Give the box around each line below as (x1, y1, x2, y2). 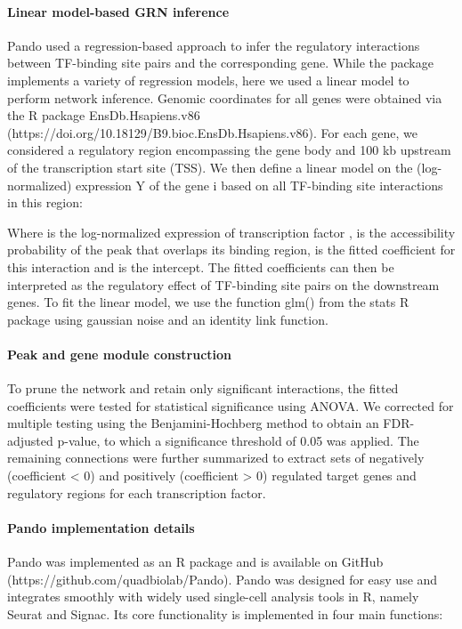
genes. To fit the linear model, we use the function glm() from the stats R (7, 293, 409, 311)
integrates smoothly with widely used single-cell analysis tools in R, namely (7, 587, 419, 606)
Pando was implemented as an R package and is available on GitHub (7, 552, 384, 571)
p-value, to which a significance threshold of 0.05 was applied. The (57, 431, 419, 449)
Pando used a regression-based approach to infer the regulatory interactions (7, 36, 420, 54)
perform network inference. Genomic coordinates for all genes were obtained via (7, 88, 442, 107)
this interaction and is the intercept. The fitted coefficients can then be (7, 257, 394, 276)
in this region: (7, 193, 83, 212)
